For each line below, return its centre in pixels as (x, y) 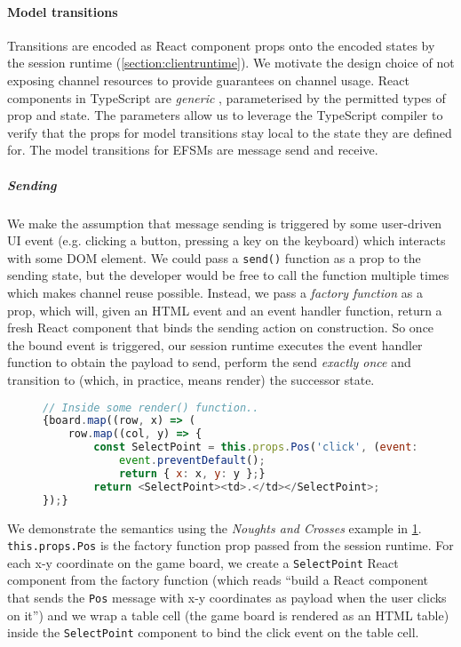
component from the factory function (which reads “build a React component (218, 580)
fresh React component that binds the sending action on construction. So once (221, 327)
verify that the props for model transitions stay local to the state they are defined (230, 132)
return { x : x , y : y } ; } (192, 473)
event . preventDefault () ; (192, 461)
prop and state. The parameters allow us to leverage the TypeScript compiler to (225, 115)
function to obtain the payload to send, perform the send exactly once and (209, 362)
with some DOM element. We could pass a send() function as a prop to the (214, 257)
